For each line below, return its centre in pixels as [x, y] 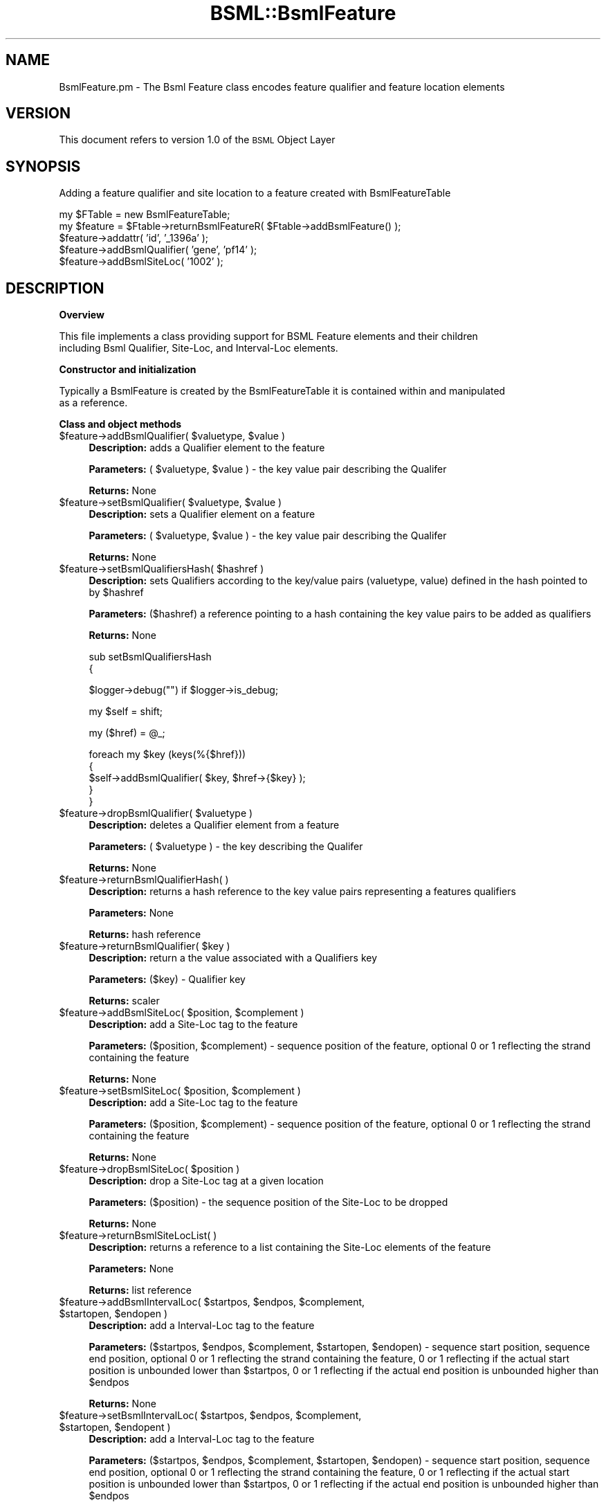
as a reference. [93, 403]
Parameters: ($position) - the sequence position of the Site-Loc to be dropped [268, 1202]
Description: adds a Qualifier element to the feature [207, 448]
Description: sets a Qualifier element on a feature [202, 514]
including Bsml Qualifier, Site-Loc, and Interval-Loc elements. [199, 348]
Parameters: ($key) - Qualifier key [167, 980]
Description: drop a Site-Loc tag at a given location [206, 1181]
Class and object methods [120, 424]
